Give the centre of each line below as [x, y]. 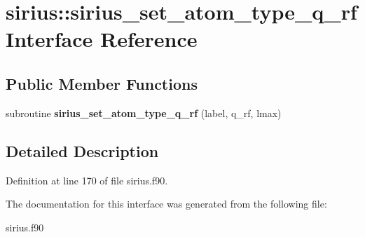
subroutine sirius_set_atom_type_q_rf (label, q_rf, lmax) [144, 113]
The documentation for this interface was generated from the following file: [166, 204]
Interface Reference [102, 39]
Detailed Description [82, 150]
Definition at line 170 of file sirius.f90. [87, 180]
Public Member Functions [102, 83]
